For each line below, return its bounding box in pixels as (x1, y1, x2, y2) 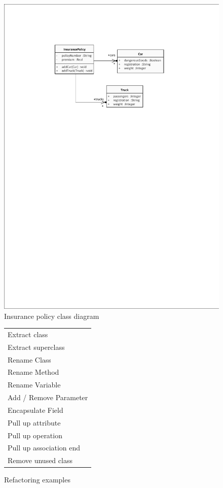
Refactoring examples (4, 474, 70, 485)
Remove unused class (8, 455, 72, 466)
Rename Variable (8, 379, 61, 390)
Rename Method (8, 367, 59, 377)
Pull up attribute (8, 417, 61, 428)
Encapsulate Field (8, 404, 63, 415)
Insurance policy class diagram (4, 310, 99, 321)
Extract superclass (8, 341, 65, 352)
